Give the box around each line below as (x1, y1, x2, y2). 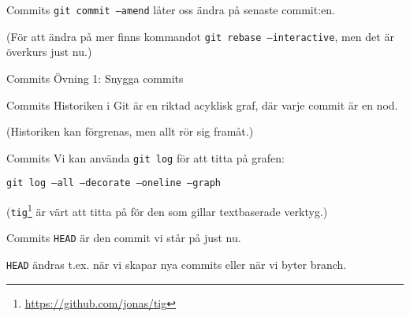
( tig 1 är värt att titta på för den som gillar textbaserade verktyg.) (6, 201, 328, 219)
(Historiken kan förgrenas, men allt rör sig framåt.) (6, 123, 254, 140)
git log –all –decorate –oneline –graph (6, 177, 222, 189)
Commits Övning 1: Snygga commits (6, 69, 184, 86)
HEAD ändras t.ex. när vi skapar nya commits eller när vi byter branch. (6, 255, 347, 272)
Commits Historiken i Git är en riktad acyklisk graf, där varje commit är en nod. (6, 96, 398, 113)
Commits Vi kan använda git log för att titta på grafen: (6, 149, 285, 166)
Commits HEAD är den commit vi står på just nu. (6, 229, 241, 246)
